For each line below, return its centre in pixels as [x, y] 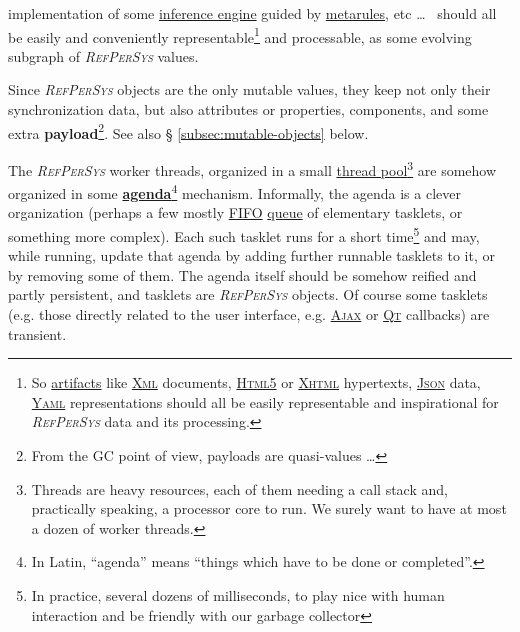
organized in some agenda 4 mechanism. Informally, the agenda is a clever [234, 191]
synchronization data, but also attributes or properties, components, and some [248, 109]
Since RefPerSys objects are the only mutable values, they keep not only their [249, 89]
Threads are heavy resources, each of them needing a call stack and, [239, 488]
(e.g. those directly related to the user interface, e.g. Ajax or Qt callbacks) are [249, 314]
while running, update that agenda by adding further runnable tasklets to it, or [251, 255]
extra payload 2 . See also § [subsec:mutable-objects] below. [188, 131]
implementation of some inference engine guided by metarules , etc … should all [252, 13]
